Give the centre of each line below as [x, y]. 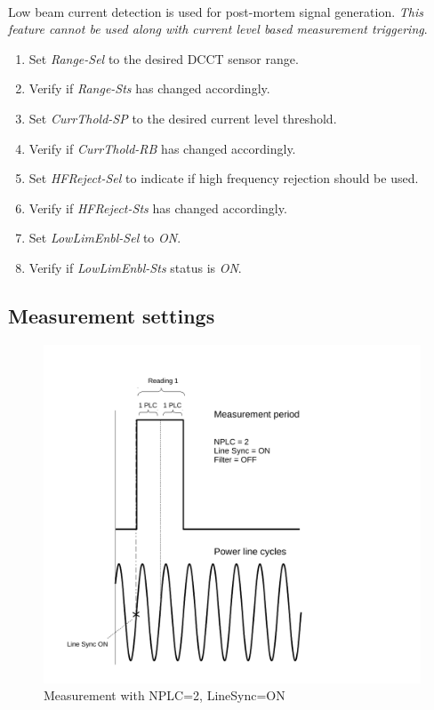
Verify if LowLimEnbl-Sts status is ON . [135, 267]
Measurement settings [112, 315]
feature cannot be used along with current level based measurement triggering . [218, 29]
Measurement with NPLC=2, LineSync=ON [165, 695]
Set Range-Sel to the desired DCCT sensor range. [164, 58]
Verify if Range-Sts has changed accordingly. [149, 88]
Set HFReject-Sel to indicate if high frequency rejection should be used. [224, 178]
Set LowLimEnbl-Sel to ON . [105, 238]
